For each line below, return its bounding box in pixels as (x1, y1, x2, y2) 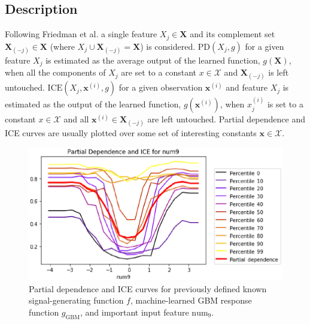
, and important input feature (80, 305, 189, 318)
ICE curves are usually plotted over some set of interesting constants (5, 127, 257, 139)
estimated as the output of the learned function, (5, 98, 181, 110)
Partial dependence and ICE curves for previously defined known (29, 282, 267, 295)
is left (268, 66, 289, 79)
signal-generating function (29, 294, 124, 307)
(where (50, 40, 75, 52)
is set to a (267, 98, 303, 110)
